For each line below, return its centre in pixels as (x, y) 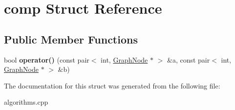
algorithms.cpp (26, 102)
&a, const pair (189, 59)
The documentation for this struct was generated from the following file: (112, 85)
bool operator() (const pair (47, 59)
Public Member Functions (71, 39)
